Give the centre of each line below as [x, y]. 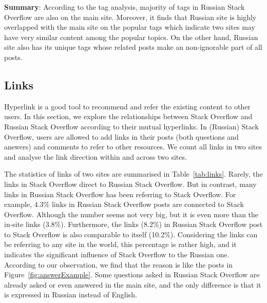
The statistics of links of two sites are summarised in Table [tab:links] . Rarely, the [133, 174]
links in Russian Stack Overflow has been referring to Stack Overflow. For [120, 194]
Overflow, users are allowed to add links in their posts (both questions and [121, 136]
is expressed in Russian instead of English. [71, 295]
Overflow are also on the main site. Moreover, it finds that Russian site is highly [130, 17]
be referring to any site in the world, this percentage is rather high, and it [120, 244]
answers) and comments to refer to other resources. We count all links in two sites [133, 147]
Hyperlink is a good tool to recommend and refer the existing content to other [127, 106]
